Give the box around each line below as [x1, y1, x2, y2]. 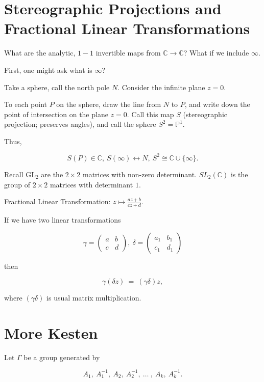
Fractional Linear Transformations [4, 18, 250, 39]
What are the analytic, [4, 47, 76, 58]
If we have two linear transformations [4, 214, 121, 225]
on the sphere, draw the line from [56, 99, 161, 110]
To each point [4, 99, 47, 110]
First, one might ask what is [4, 64, 92, 75]
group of [4, 179, 31, 189]
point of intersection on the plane [4, 108, 108, 119]
